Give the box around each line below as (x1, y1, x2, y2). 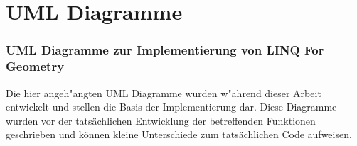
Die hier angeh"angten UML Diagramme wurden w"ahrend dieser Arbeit (6, 85, 321, 100)
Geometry (6, 57, 65, 75)
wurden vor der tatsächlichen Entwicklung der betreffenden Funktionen (6, 113, 316, 128)
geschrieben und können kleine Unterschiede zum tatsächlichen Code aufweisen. (6, 127, 352, 142)
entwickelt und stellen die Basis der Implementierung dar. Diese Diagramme (6, 99, 337, 114)
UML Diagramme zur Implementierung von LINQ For (6, 41, 324, 59)
